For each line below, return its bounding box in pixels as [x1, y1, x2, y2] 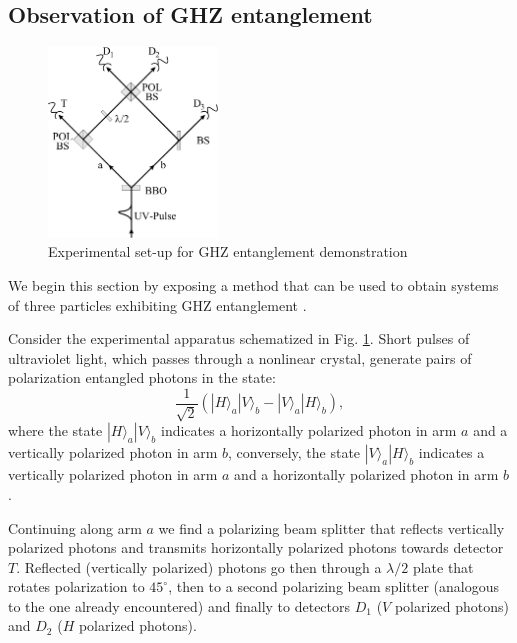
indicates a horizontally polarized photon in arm [160, 420, 457, 441]
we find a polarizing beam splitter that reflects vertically [158, 517, 505, 538]
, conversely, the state [228, 442, 361, 463]
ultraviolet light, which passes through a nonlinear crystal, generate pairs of [8, 347, 472, 368]
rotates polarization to [8, 576, 145, 597]
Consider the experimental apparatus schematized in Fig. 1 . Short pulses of [8, 328, 470, 349]
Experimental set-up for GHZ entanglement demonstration [48, 241, 408, 262]
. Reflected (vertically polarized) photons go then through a [16, 556, 382, 577]
